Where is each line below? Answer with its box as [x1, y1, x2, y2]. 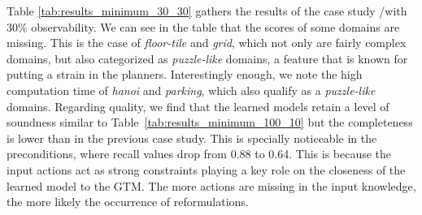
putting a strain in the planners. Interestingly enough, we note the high [7, 66, 363, 83]
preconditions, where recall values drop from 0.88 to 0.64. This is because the [7, 145, 392, 162]
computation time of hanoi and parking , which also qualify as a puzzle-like [7, 81, 376, 98]
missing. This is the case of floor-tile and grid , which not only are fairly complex [7, 34, 407, 51]
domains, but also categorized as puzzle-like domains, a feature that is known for [7, 49, 408, 67]
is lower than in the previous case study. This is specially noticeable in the [7, 129, 377, 146]
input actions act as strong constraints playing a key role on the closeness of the [7, 161, 406, 178]
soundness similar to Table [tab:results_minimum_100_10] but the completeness [7, 114, 413, 131]
